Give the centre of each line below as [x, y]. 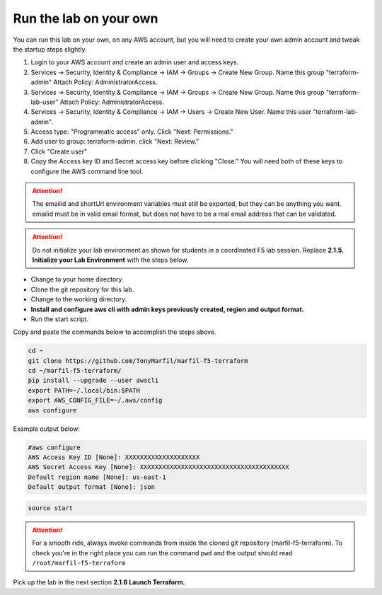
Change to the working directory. [79, 299]
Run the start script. [59, 319]
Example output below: [47, 429]
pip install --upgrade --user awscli [93, 381]
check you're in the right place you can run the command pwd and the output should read [162, 553]
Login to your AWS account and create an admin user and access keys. [135, 62]
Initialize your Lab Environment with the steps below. [110, 260]
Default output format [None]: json [92, 487]
